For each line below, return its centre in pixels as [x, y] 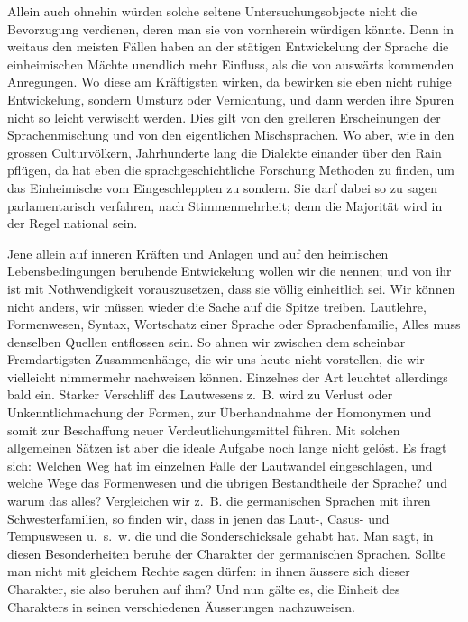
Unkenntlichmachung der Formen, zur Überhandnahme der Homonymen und [220, 412]
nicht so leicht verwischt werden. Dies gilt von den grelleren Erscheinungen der [224, 117]
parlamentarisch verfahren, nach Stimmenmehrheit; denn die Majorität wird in [225, 205]
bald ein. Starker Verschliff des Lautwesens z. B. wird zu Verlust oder [200, 394]
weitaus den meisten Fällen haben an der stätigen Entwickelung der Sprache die [228, 46]
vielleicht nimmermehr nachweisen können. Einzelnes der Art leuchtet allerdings [228, 376]
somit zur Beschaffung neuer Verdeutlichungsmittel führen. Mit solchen [204, 430]
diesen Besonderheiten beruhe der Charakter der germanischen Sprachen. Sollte [227, 553]
